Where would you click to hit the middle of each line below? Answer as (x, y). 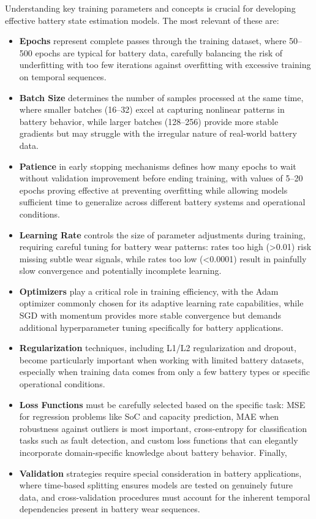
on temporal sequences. (63, 76)
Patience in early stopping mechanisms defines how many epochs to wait (158, 166)
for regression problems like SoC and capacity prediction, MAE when (149, 416)
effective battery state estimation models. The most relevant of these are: (142, 20)
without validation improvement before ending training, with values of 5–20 (161, 178)
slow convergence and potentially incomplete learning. (120, 271)
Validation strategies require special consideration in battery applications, (160, 473)
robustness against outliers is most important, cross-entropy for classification (163, 428)
